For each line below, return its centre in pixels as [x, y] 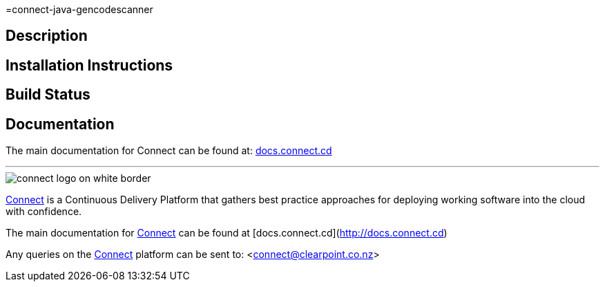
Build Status [48, 95]
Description [47, 36]
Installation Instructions [89, 65]
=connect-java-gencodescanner [79, 9]
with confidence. [44, 212]
